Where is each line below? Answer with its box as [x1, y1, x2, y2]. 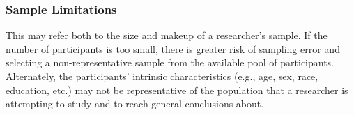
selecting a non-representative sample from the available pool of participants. [6, 55, 334, 70]
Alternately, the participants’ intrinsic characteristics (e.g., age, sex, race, [6, 69, 318, 83]
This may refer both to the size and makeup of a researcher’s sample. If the [6, 28, 328, 43]
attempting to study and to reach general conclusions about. [6, 96, 264, 111]
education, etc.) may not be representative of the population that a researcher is [6, 82, 348, 97]
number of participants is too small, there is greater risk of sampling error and [6, 41, 340, 56]
